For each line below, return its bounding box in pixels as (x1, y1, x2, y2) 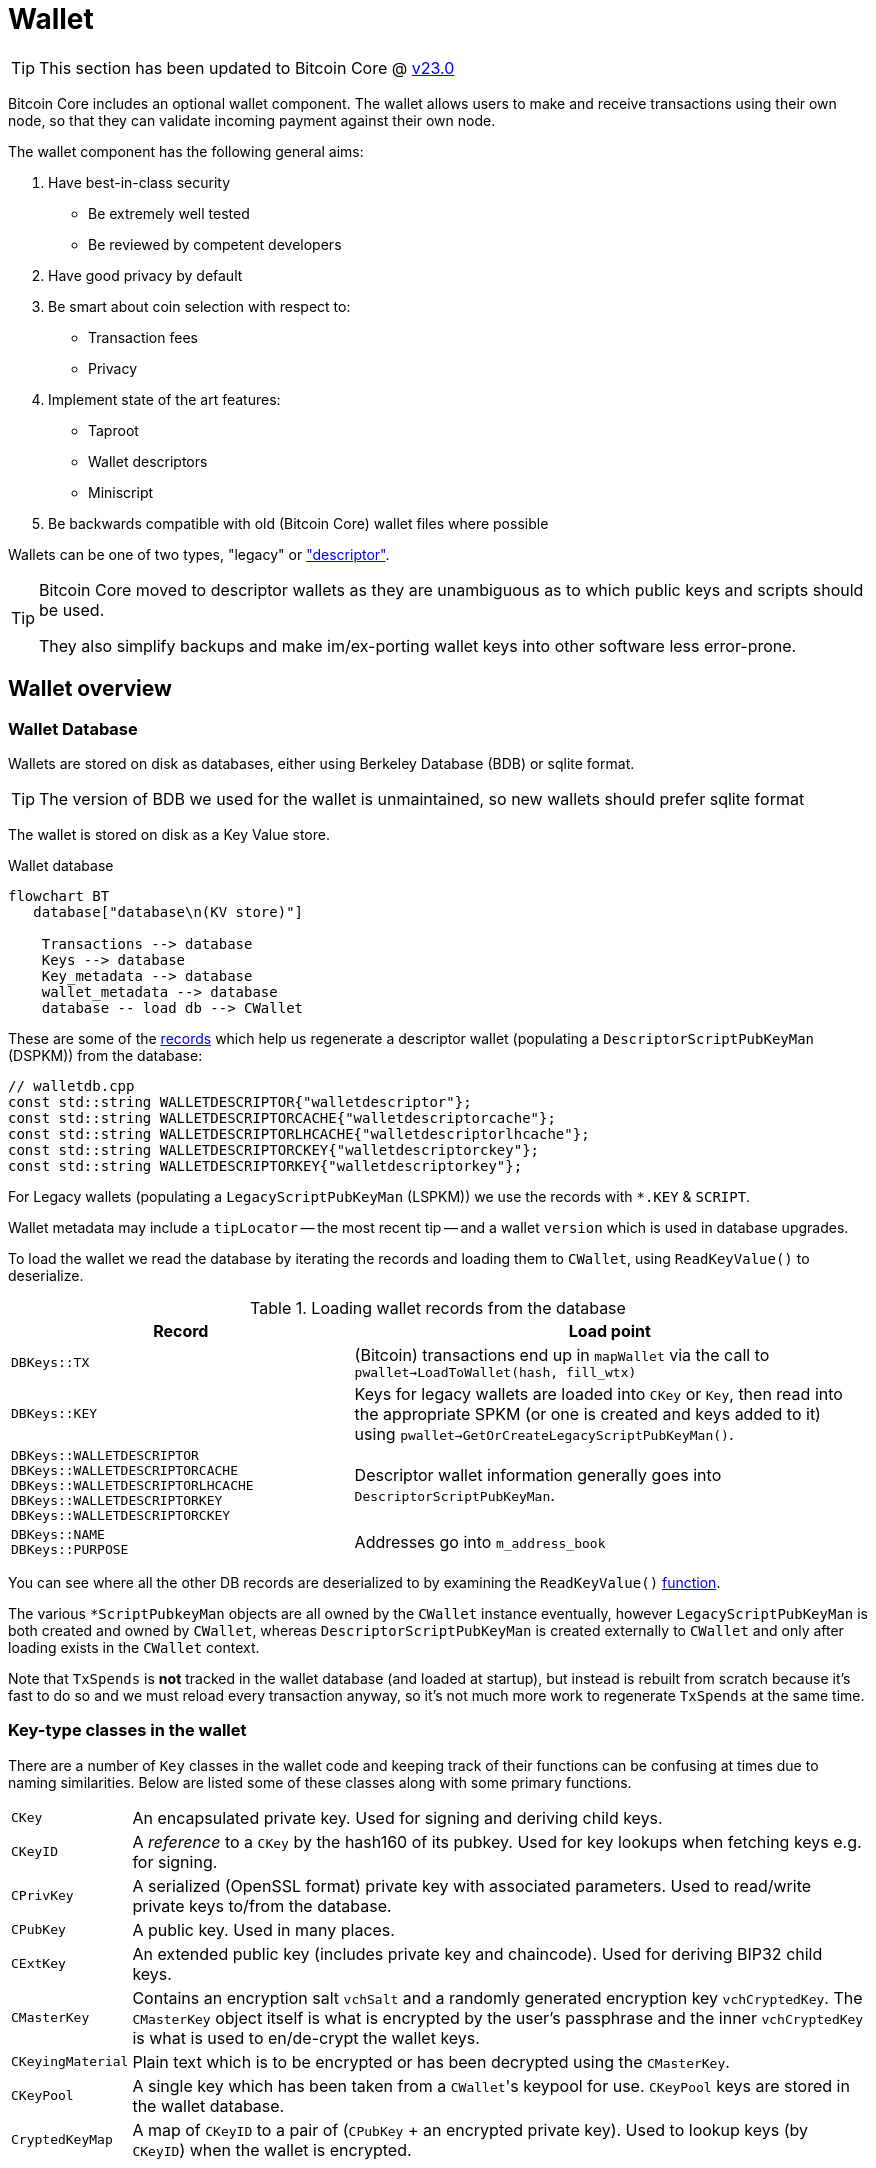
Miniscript (88, 483, 154, 501)
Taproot (88, 421, 139, 439)
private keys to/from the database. (132, 1895, 392, 1916)
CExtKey (11, 1956, 66, 1972)
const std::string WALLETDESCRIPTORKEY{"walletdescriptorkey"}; (8, 1157, 523, 1174)
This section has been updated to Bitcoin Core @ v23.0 (39, 57, 455, 78)
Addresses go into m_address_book (354, 1531, 606, 1552)
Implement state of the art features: (48, 390, 281, 408)
